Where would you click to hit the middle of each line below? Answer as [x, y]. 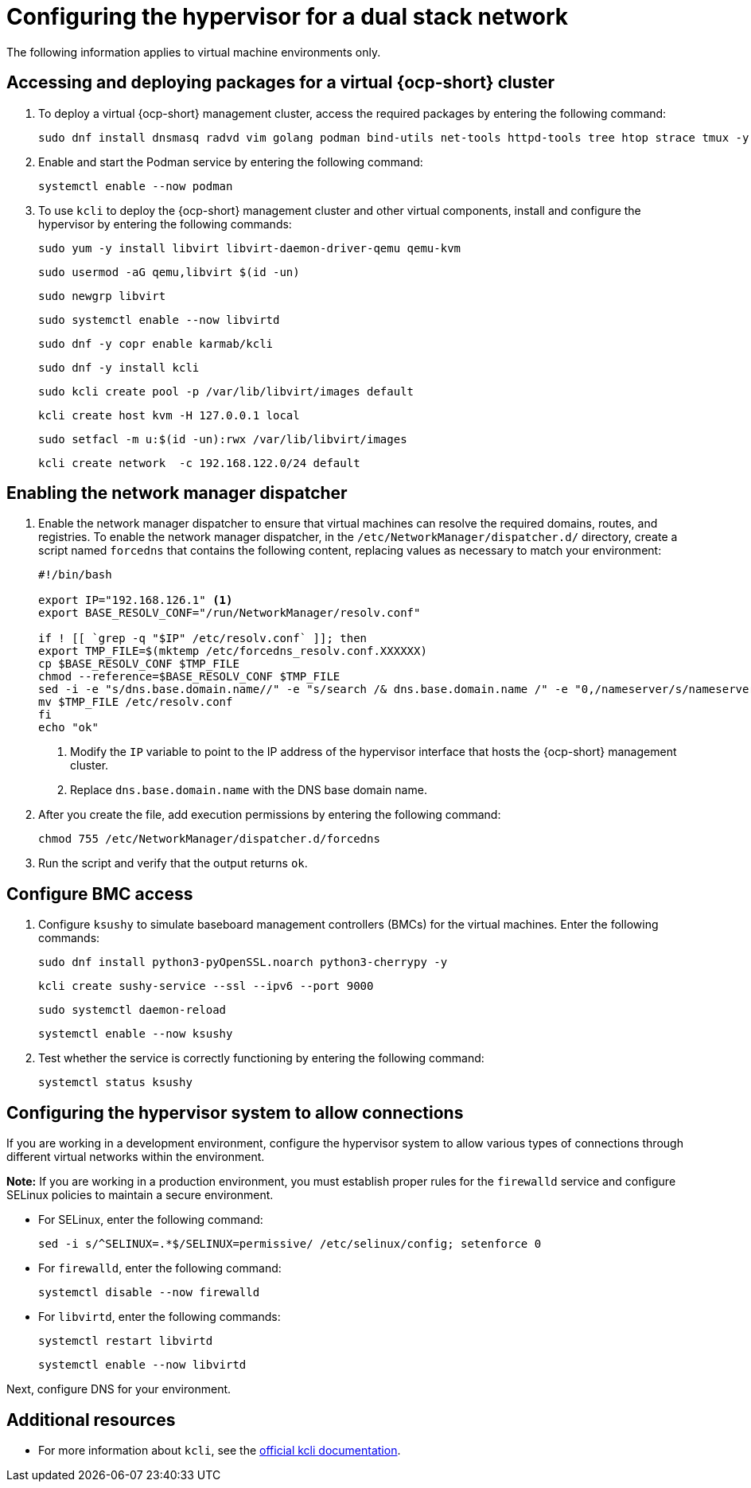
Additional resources [91, 1420]
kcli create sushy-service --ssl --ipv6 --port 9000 [206, 986]
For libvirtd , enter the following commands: [160, 1317]
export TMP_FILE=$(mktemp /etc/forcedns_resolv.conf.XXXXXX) [233, 651]
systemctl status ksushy [115, 1083]
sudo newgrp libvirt [102, 296]
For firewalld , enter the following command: [160, 1268]
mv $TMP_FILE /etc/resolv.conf [136, 702]
